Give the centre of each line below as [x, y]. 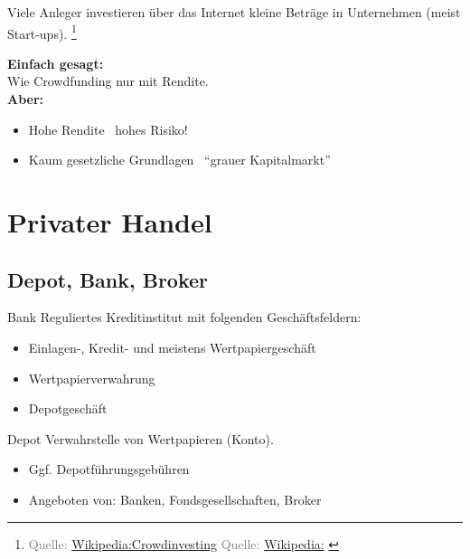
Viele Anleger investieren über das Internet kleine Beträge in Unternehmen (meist [234, 12]
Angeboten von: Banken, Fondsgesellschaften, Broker [175, 499]
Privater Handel [110, 222]
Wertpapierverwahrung [92, 378]
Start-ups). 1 [42, 32]
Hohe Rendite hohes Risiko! [108, 129]
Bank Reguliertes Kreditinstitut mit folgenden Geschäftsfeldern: [184, 317]
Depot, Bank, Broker [108, 279]
